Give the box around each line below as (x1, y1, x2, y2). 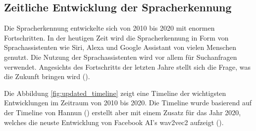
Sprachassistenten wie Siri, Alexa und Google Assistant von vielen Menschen (4, 42, 236, 52)
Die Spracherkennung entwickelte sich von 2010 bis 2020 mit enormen (4, 23, 215, 33)
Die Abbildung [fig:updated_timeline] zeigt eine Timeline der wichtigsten (4, 87, 226, 98)
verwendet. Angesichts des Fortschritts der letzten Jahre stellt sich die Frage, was (4, 61, 251, 72)
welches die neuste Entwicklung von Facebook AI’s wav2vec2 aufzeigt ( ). (4, 117, 224, 127)
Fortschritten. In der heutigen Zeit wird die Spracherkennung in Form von (4, 32, 229, 43)
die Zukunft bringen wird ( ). (4, 71, 90, 82)
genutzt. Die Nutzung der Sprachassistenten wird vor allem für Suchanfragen (4, 51, 237, 62)
